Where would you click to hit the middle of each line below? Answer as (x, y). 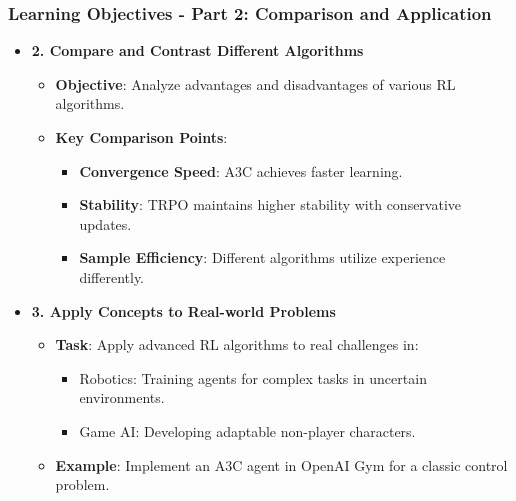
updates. (105, 223)
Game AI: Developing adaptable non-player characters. (247, 430)
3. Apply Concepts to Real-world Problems (183, 310)
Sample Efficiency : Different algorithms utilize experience (262, 257)
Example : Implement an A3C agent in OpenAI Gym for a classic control (281, 464)
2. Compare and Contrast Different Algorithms (197, 50)
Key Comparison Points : (141, 137)
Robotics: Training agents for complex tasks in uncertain (253, 377)
